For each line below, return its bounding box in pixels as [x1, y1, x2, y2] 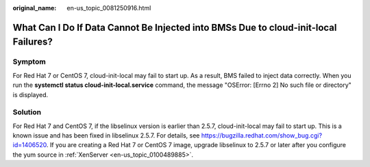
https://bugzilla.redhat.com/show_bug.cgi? [201, 131, 322, 140]
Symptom [12, 57, 46, 66]
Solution [12, 107, 42, 117]
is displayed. [12, 90, 49, 99]
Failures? [12, 36, 53, 48]
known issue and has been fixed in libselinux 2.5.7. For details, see [12, 131, 200, 140]
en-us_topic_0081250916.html [66, 4, 151, 12]
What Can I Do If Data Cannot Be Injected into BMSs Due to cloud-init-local [12, 21, 337, 34]
